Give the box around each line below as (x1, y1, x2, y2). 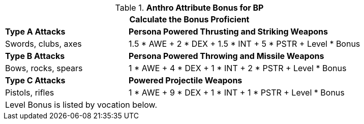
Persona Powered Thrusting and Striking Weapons (128, 26, 328, 37)
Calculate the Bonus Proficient (129, 14, 250, 24)
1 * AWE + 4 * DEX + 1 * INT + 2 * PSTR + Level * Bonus (128, 63, 347, 73)
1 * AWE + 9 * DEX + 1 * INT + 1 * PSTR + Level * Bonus (128, 87, 345, 98)
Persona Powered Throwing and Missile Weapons (128, 51, 324, 61)
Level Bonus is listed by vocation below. (5, 100, 158, 110)
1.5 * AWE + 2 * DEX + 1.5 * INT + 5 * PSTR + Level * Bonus (128, 39, 360, 49)
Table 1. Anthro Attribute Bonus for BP (115, 3, 264, 13)
